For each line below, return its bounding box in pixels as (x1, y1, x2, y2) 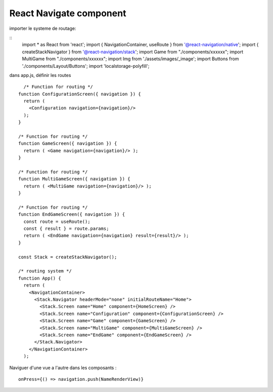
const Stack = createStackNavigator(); (18, 254, 117, 260)
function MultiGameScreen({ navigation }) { (18, 176, 131, 182)
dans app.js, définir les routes (9, 72, 71, 78)
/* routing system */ (18, 268, 72, 274)
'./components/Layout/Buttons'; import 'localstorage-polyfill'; (22, 63, 150, 69)
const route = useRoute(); (23, 218, 90, 224)
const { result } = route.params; (23, 226, 109, 231)
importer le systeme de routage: (9, 25, 76, 31)
